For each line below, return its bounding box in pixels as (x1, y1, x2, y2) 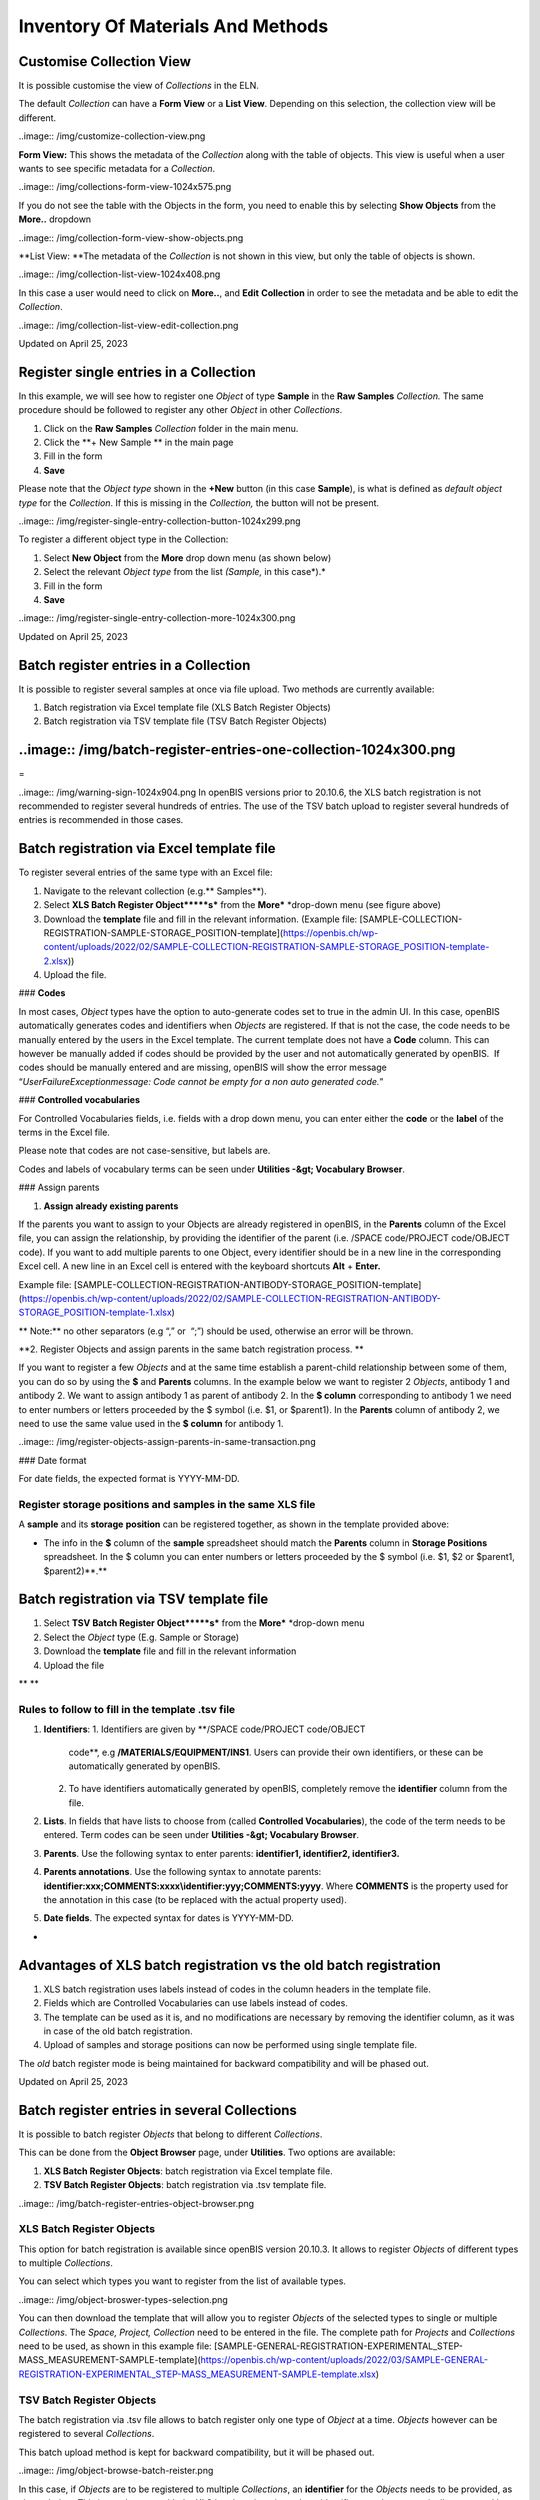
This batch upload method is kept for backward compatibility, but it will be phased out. (18, 2446, 375, 2458)
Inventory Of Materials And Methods (18, 15, 329, 37)
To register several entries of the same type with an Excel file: (18, 866, 274, 879)
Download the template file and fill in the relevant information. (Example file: (43, 913, 358, 925)
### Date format (18, 1454, 87, 1466)
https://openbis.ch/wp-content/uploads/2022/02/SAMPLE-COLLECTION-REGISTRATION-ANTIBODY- (21, 1292, 442, 1304)
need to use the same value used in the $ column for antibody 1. (18, 1418, 284, 1430)
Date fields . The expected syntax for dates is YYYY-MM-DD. (43, 1912, 294, 1924)
